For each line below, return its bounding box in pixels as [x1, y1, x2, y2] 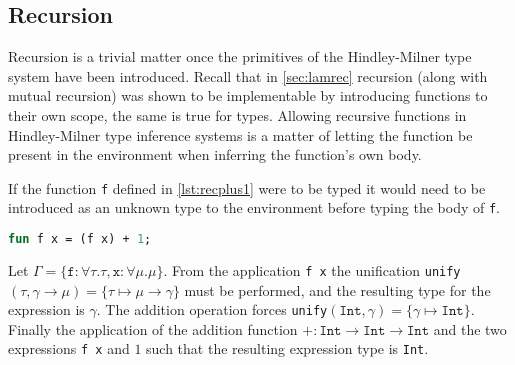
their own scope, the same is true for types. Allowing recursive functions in [8, 104, 467, 125]
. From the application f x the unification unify [163, 259, 461, 280]
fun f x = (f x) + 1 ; [8, 232, 152, 247]
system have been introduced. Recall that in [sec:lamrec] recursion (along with [8, 65, 488, 86]
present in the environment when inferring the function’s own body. [8, 144, 422, 165]
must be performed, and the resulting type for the [184, 279, 491, 300]
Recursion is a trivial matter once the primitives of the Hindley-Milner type [8, 46, 472, 67]
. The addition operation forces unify [96, 299, 328, 320]
